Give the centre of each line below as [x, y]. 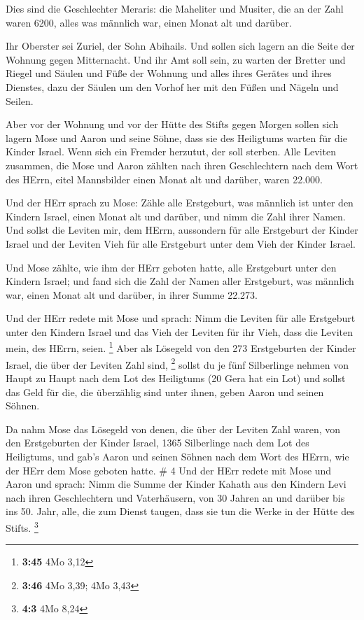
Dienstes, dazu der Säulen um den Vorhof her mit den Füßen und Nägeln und [172, 86]
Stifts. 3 [22, 526]
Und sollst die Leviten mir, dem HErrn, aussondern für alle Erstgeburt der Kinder [182, 230]
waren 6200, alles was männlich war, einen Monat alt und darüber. [149, 22]
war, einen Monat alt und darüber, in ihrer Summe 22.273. [132, 294]
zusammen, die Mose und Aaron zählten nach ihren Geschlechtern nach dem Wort [182, 165]
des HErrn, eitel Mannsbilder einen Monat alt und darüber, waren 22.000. [164, 179]
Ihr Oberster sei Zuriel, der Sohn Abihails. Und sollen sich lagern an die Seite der [180, 46]
